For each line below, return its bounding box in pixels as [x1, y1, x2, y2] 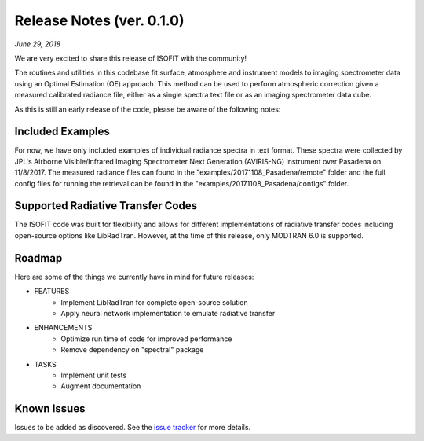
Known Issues [14, 402, 86, 416]
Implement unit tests [60, 370, 127, 380]
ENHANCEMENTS [34, 323, 93, 333]
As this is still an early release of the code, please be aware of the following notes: [14, 105, 281, 114]
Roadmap [14, 252, 63, 265]
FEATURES [34, 287, 70, 296]
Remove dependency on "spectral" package [60, 345, 204, 355]
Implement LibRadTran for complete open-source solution [60, 297, 249, 307]
